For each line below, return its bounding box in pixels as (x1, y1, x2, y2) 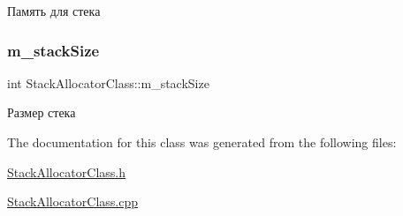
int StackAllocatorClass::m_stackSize (7, 73, 209, 92)
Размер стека (7, 103, 76, 122)
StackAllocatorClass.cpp (7, 192, 138, 211)
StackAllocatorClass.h (7, 162, 125, 181)
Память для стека (7, 2, 101, 19)
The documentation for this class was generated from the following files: (7, 133, 397, 151)
